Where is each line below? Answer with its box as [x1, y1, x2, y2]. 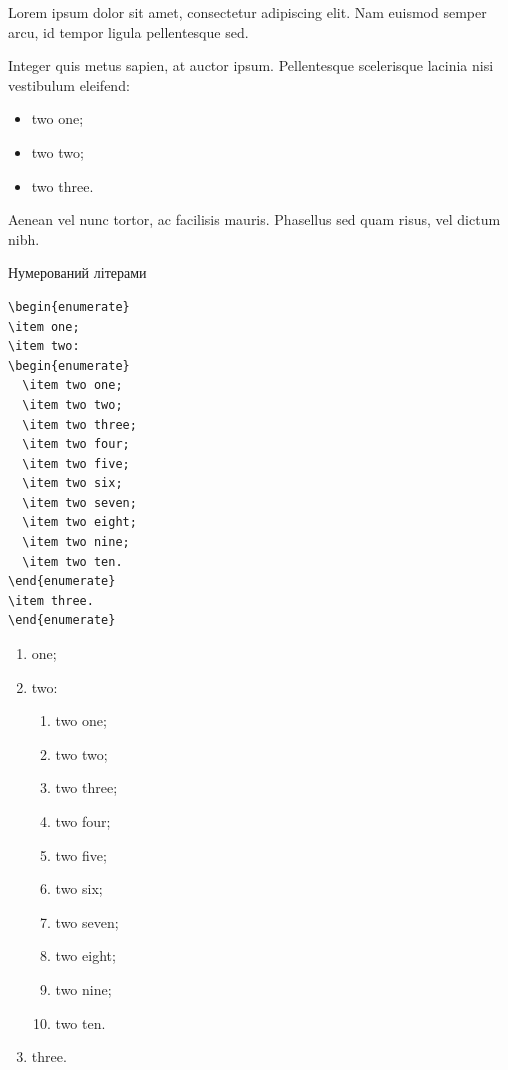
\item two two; [22, 397, 123, 412]
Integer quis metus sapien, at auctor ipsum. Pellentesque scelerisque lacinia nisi [8, 55, 494, 76]
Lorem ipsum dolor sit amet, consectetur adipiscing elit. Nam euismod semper [8, 2, 487, 22]
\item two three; [22, 417, 137, 432]
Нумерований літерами [8, 262, 147, 283]
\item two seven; [22, 495, 137, 510]
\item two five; [22, 456, 130, 471]
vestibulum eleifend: [8, 74, 130, 95]
